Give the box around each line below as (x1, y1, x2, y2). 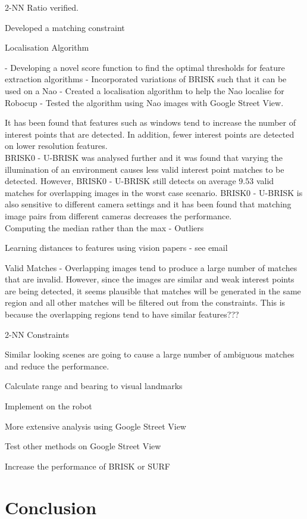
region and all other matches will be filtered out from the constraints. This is (5, 296, 286, 309)
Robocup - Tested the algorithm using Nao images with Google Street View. (5, 96, 284, 108)
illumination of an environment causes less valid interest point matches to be (5, 163, 284, 175)
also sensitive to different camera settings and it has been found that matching (5, 198, 292, 210)
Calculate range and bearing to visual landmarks (5, 380, 183, 392)
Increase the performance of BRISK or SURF (5, 459, 170, 472)
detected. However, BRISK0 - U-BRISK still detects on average (5, 175, 236, 187)
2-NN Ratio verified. (5, 1, 79, 13)
